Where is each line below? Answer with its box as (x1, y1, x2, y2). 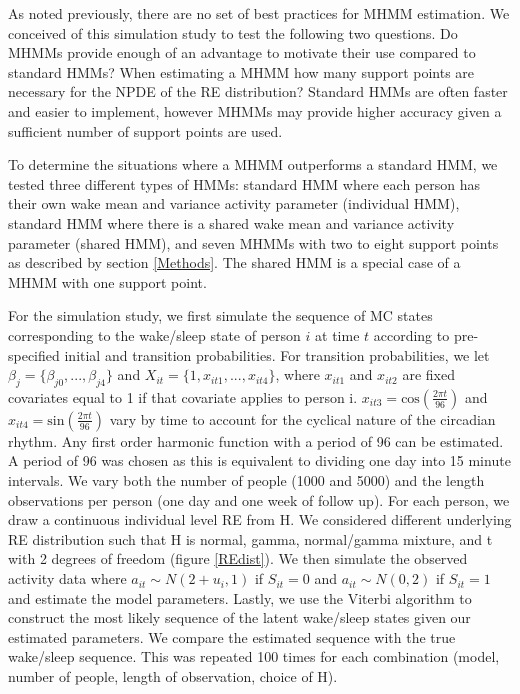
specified (8, 344, 60, 365)
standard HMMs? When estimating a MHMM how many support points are (8, 61, 475, 82)
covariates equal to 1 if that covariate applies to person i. (8, 386, 358, 407)
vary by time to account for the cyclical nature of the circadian (109, 408, 496, 429)
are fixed (402, 364, 455, 385)
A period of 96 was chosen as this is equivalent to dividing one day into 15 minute (8, 450, 511, 471)
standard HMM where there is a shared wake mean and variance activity (8, 212, 455, 233)
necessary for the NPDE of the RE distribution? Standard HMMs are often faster (8, 81, 508, 102)
